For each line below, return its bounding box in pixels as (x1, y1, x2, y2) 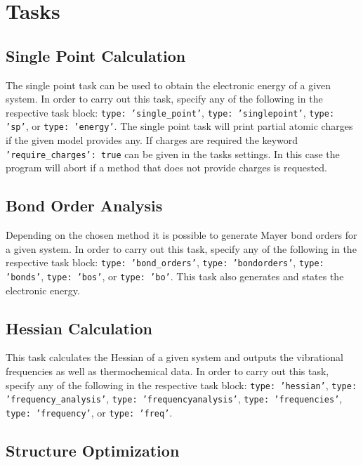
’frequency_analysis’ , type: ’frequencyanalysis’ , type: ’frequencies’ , (6, 391, 343, 406)
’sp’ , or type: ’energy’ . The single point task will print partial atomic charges (6, 119, 353, 133)
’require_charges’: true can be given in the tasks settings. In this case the (6, 146, 340, 161)
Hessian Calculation (6, 317, 152, 339)
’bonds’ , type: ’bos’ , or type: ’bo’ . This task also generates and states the (6, 268, 344, 283)
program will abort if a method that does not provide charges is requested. (6, 160, 327, 175)
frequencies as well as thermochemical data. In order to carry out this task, (6, 364, 329, 379)
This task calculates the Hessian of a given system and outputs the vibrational (6, 350, 343, 365)
